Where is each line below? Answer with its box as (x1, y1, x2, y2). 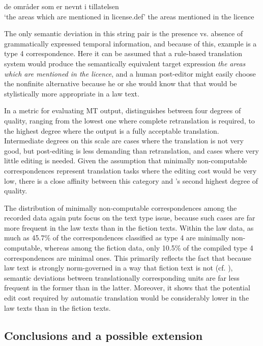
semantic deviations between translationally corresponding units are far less (4, 272, 240, 283)
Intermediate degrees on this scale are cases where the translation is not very (4, 135, 244, 146)
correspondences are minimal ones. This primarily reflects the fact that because (4, 252, 251, 263)
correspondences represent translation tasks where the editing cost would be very (4, 165, 257, 176)
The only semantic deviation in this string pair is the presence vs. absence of (4, 28, 243, 39)
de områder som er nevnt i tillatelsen (4, 1, 119, 11)
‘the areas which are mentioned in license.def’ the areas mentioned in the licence (4, 11, 254, 21)
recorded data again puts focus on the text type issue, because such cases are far (4, 212, 255, 223)
